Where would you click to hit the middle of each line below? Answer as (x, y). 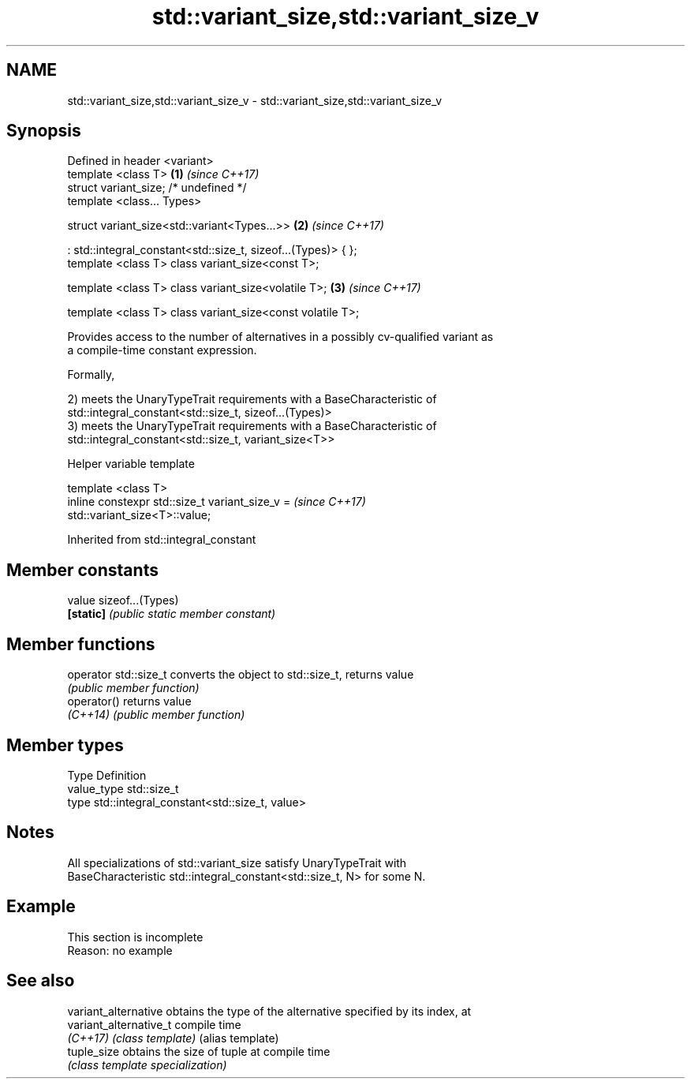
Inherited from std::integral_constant (162, 540)
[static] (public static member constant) (172, 614)
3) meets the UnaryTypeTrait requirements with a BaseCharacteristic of (252, 426)
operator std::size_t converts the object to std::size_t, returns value (241, 675)
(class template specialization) (147, 1064)
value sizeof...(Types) (123, 600)
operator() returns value (129, 702)
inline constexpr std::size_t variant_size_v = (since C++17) (217, 502)
